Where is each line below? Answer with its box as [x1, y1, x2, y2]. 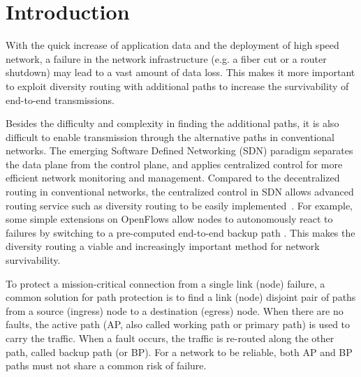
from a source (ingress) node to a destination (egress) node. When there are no [6, 303, 344, 318]
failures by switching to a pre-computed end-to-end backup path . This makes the [6, 225, 355, 239]
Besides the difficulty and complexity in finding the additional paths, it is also [6, 116, 339, 131]
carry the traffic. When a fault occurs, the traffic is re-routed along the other [6, 331, 334, 345]
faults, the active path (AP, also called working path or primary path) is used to [6, 317, 351, 332]
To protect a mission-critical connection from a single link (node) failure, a [6, 276, 325, 290]
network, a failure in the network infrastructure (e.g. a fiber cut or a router [6, 51, 327, 66]
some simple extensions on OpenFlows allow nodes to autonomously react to [6, 212, 333, 226]
